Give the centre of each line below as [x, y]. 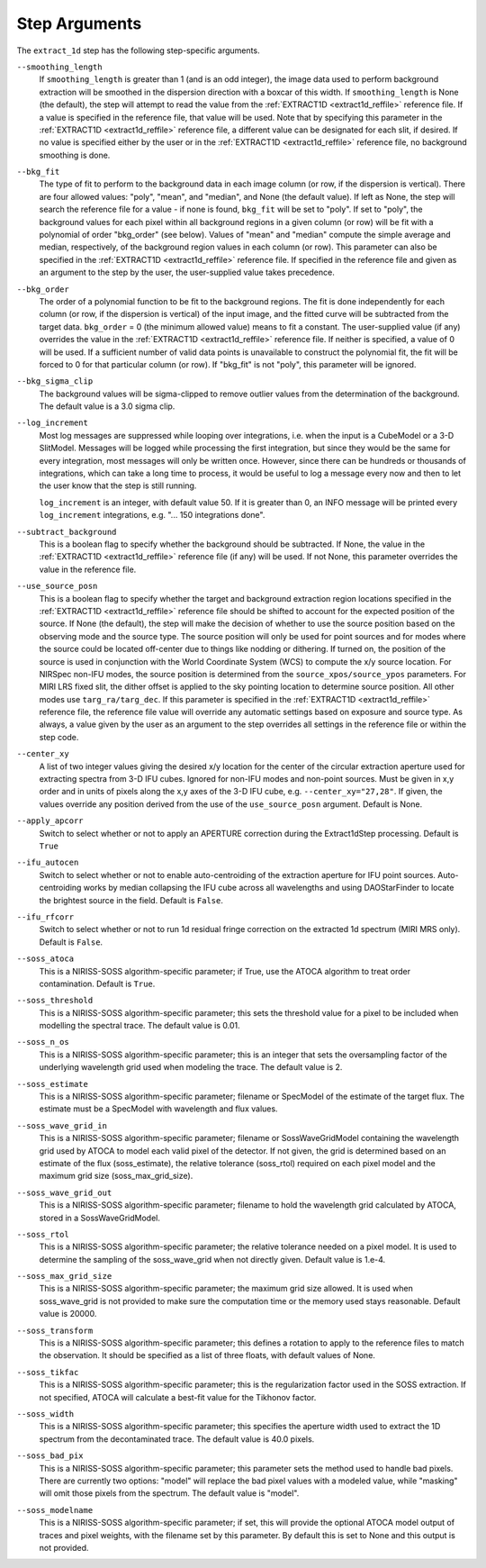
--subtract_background [67, 532]
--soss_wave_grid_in [62, 1125]
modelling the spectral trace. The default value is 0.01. [139, 1026]
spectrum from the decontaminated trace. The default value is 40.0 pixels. [177, 1439]
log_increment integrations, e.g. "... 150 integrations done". [152, 515]
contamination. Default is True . [97, 983]
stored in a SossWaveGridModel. [100, 1218]
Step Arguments [79, 23]
